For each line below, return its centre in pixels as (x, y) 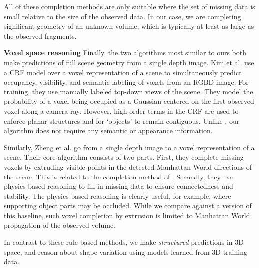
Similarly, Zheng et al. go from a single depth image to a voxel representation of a (129, 147)
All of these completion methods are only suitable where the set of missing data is (129, 6)
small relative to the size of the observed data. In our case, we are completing (123, 16)
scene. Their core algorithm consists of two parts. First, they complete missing (124, 157)
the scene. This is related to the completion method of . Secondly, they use (119, 176)
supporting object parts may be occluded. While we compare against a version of (128, 206)
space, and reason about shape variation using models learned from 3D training (126, 251)
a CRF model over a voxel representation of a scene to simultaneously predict (123, 72)
